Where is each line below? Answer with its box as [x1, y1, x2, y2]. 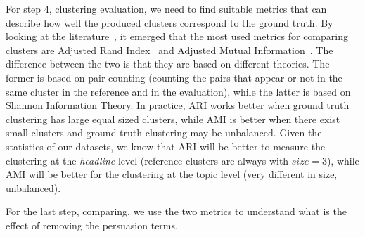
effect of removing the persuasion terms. [6, 217, 178, 232]
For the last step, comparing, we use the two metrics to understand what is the [6, 204, 347, 219]
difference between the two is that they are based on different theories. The [6, 56, 330, 71]
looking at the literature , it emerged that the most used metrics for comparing [6, 29, 348, 44]
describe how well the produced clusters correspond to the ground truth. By [6, 15, 333, 30]
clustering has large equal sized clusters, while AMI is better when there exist [6, 111, 340, 126]
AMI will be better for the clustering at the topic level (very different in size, [6, 167, 338, 181]
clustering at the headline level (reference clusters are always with [6, 153, 289, 167]
